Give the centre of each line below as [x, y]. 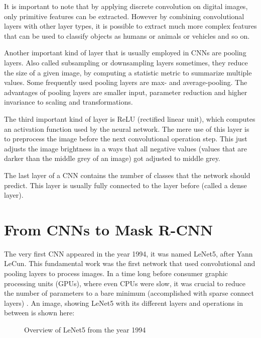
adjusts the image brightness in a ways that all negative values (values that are [125, 148]
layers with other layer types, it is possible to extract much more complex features [130, 26]
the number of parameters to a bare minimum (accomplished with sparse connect [129, 293]
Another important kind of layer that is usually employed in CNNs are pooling [125, 53]
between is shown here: [39, 313]
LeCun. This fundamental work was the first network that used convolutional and [130, 263]
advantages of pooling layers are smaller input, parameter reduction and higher [126, 92]
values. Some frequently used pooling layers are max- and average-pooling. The [126, 82]
